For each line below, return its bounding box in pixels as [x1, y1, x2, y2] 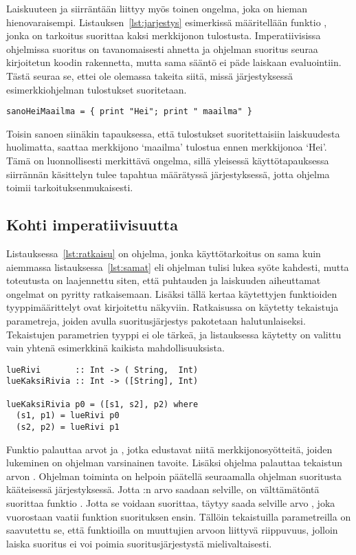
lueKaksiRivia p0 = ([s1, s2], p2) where [6, 399, 199, 409]
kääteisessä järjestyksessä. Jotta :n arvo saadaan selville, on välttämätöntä [6, 482, 320, 497]
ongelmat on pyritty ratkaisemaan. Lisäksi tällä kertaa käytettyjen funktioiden [6, 286, 337, 301]
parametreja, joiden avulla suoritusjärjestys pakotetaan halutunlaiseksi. [6, 313, 306, 327]
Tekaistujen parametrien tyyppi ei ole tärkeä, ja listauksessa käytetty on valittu [6, 327, 342, 341]
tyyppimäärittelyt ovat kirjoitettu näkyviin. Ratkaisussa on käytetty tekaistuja [6, 300, 339, 314]
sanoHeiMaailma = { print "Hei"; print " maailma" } [6, 107, 252, 117]
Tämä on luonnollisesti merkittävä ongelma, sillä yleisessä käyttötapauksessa [6, 153, 329, 167]
